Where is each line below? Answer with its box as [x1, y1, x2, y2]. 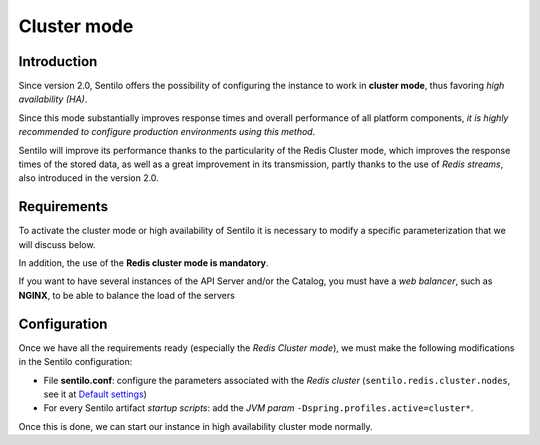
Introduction [18, 53, 98, 70]
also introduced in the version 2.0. [18, 172, 159, 184]
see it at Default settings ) [43, 388, 147, 400]
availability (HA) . [18, 93, 88, 105]
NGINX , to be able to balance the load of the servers [18, 289, 235, 301]
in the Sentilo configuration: [18, 356, 133, 368]
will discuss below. [18, 238, 96, 250]
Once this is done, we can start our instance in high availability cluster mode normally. [18, 420, 374, 432]
